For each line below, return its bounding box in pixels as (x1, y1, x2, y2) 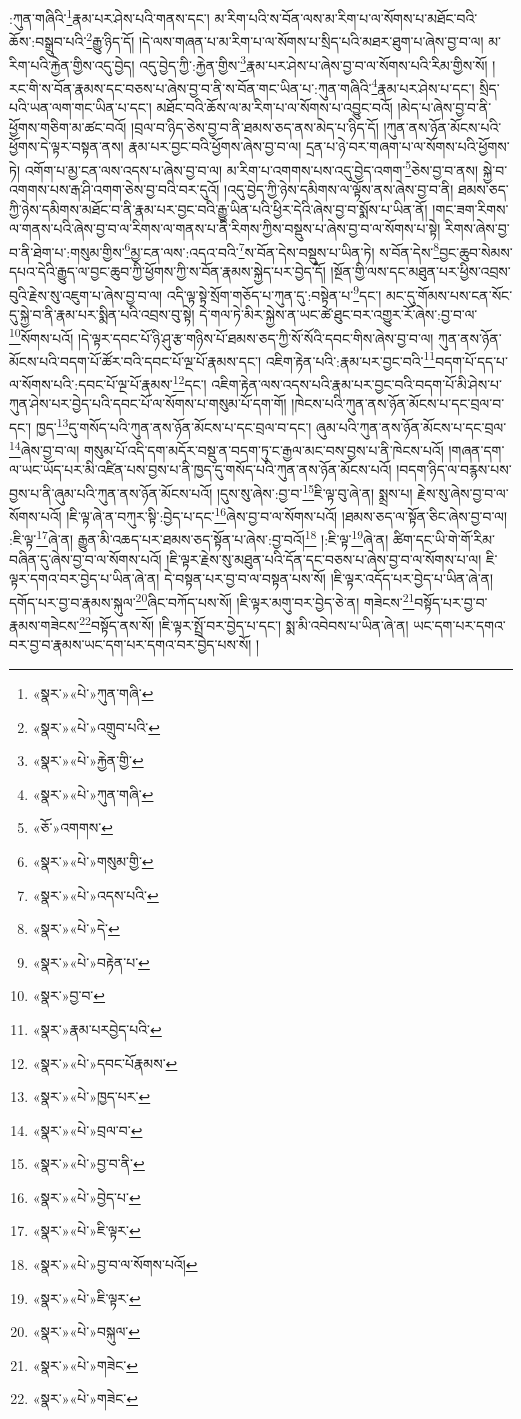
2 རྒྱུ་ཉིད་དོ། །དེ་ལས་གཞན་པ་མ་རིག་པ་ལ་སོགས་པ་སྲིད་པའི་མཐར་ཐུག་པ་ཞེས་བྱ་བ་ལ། (86, 28, 484, 51)
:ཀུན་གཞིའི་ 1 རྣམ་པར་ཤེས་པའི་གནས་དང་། (9, 5, 210, 28)
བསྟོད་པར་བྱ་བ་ (414, 591, 488, 612)
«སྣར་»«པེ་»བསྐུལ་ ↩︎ (32, 1321, 140, 1342)
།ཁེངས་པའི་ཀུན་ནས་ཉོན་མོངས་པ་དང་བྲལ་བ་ (291, 393, 505, 414)
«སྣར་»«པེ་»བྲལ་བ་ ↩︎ (32, 1119, 143, 1140)
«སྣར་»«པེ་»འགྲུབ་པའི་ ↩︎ (32, 716, 161, 737)
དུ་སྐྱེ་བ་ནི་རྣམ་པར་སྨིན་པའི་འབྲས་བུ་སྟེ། (9, 303, 195, 324)
